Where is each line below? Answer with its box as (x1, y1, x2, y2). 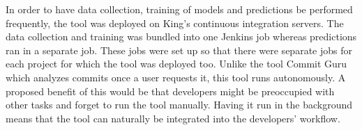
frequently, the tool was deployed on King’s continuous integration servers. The (6, 15, 344, 30)
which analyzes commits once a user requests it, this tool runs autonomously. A (6, 70, 346, 84)
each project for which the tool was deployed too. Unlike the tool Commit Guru (6, 56, 347, 71)
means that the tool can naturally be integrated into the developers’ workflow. (6, 111, 340, 125)
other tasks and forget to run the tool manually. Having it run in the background (6, 97, 353, 112)
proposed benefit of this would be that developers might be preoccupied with (6, 83, 335, 98)
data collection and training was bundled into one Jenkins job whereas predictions (6, 29, 357, 44)
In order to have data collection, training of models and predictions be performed (6, 2, 353, 16)
